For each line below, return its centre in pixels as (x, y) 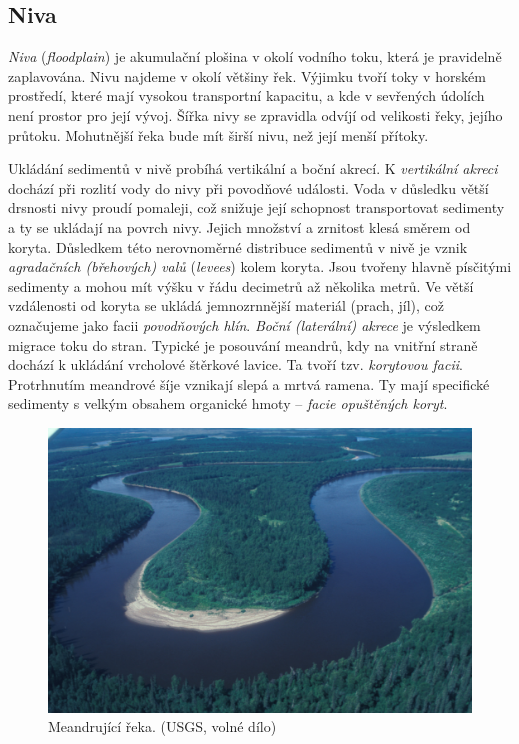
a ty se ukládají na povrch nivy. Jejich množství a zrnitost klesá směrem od (239, 226)
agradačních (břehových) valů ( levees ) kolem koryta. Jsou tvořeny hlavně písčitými (260, 266)
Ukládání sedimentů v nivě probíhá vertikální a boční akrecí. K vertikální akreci (253, 168)
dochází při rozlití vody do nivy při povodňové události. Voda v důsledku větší (248, 187)
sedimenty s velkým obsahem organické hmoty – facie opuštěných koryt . (228, 403)
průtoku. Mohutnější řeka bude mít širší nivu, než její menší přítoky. (218, 134)
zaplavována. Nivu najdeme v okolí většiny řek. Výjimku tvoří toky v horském (247, 75)
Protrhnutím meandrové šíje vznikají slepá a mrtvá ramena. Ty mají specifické (249, 383)
